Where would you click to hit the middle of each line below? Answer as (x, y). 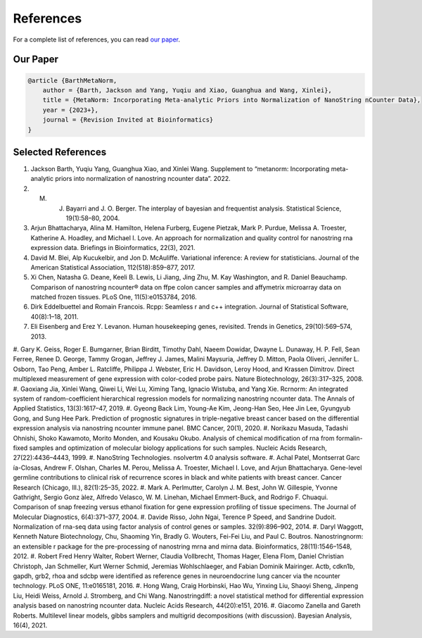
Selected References (60, 152)
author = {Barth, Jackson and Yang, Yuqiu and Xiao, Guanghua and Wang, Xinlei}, (187, 90)
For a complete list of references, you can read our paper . (97, 39)
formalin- (349, 438)
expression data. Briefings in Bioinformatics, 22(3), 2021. (113, 248)
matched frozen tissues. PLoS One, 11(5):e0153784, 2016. (114, 297)
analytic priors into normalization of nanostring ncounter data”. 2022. (131, 179)
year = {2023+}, (70, 110)
